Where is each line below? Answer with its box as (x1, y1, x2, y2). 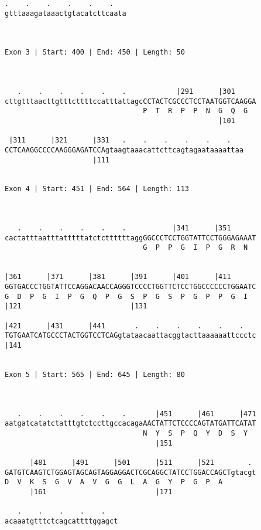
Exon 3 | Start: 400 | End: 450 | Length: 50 (5, 48, 185, 57)
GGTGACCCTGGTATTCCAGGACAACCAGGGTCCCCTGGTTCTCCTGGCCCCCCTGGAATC (5, 283, 256, 291)
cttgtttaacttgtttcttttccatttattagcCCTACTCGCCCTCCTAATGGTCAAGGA (5, 97, 256, 106)
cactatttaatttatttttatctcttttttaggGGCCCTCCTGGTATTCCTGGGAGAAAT (5, 233, 256, 242)
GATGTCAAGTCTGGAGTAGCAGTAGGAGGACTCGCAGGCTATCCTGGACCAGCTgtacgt (5, 468, 256, 477)
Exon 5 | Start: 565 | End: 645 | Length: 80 (5, 370, 185, 379)
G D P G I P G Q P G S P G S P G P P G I (5, 292, 248, 301)
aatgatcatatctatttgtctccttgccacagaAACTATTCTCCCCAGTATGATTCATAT (5, 419, 256, 428)
